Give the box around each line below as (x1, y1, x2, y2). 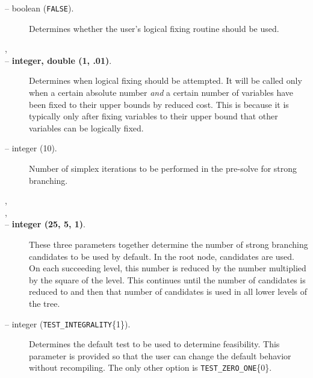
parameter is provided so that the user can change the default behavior (29, 349, 291, 362)
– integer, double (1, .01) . (5, 54, 112, 66)
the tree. (29, 297, 60, 309)
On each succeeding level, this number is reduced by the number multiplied (29, 262, 306, 274)
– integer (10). (5, 142, 57, 154)
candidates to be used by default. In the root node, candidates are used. (29, 250, 295, 262)
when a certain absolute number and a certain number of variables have (29, 86, 294, 99)
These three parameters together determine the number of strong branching (29, 238, 308, 250)
